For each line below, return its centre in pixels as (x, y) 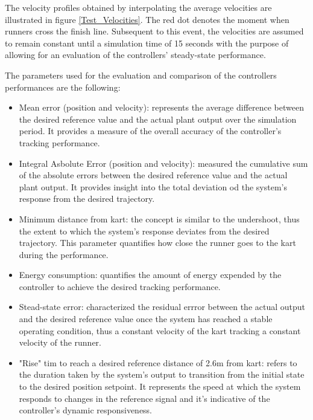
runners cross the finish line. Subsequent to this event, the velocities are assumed (154, 31)
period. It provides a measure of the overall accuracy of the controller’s (150, 131)
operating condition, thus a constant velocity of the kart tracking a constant (160, 330)
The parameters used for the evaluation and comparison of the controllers (141, 75)
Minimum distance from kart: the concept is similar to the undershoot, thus (159, 218)
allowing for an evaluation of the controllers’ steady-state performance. (135, 55)
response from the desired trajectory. (87, 199)
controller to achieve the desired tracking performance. (120, 286)
